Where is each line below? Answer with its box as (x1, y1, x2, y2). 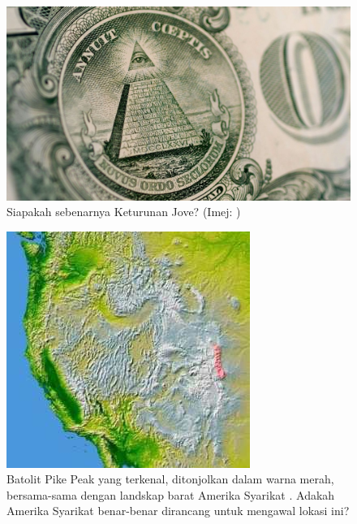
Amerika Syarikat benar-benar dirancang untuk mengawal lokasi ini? (6, 502, 350, 519)
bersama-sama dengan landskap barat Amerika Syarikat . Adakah (6, 486, 335, 503)
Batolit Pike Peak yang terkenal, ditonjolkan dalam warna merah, (6, 470, 334, 487)
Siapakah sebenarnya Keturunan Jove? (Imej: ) (6, 203, 241, 220)
